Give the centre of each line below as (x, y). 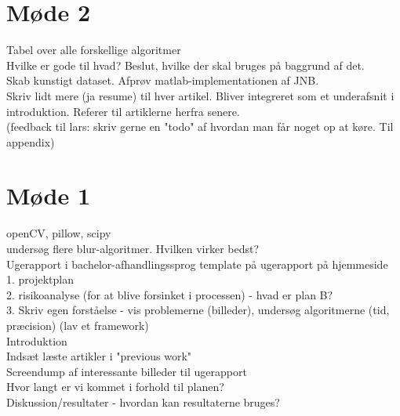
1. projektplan (40, 279)
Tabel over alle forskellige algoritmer (94, 50)
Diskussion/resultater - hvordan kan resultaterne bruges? (143, 402)
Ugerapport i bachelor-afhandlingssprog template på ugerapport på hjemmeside (197, 264)
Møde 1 (49, 195)
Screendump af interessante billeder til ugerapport (127, 371)
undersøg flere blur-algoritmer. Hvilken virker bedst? (133, 248)
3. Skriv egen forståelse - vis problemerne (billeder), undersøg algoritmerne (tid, (198, 310)
